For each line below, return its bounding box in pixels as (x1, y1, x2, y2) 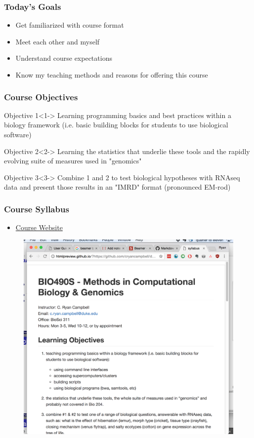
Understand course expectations (15, 53, 112, 63)
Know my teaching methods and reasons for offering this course (15, 70, 208, 80)
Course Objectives (4, 90, 78, 103)
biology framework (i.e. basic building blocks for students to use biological (4, 119, 228, 130)
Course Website (15, 222, 63, 233)
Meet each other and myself (15, 36, 100, 46)
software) (4, 129, 32, 139)
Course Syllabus (4, 202, 69, 215)
